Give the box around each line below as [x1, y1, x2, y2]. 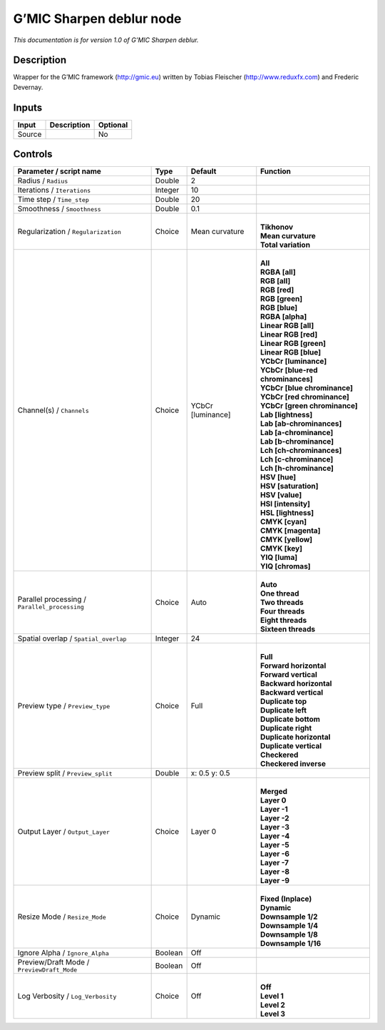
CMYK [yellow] [260, 535, 313, 545]
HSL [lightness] [260, 508, 314, 518]
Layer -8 [260, 867, 290, 877]
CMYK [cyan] [260, 517, 307, 527]
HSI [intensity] [260, 499, 310, 509]
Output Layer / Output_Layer [17, 827, 111, 837]
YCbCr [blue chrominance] [260, 383, 353, 393]
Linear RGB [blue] [260, 347, 321, 357]
